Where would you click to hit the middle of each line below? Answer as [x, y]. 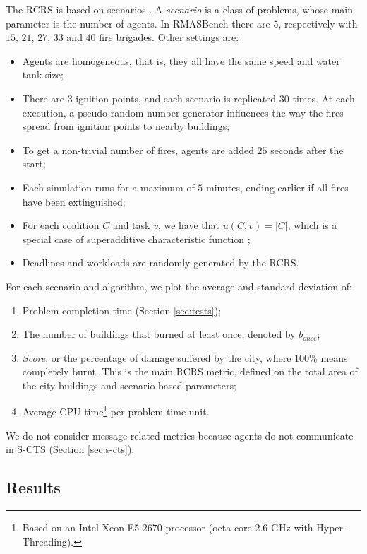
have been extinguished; [74, 201]
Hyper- [331, 528]
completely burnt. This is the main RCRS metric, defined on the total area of [190, 371]
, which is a [312, 225]
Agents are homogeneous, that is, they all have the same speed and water [181, 60]
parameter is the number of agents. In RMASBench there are [138, 23]
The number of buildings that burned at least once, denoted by [159, 334]
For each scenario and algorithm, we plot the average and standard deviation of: [179, 286]
